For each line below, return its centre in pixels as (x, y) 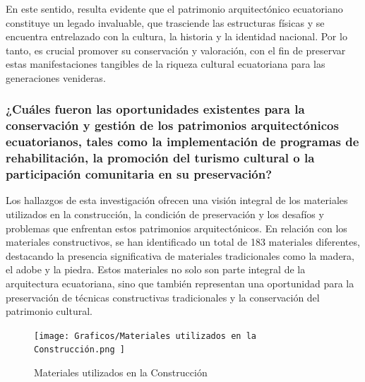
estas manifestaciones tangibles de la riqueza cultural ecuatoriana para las (166, 64)
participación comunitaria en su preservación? (139, 174)
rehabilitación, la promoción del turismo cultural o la (160, 158)
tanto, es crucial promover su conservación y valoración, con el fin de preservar (176, 50)
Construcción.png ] (79, 350)
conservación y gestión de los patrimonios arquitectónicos (172, 125)
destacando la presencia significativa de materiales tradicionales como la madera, (180, 255)
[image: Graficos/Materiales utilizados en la (145, 336)
